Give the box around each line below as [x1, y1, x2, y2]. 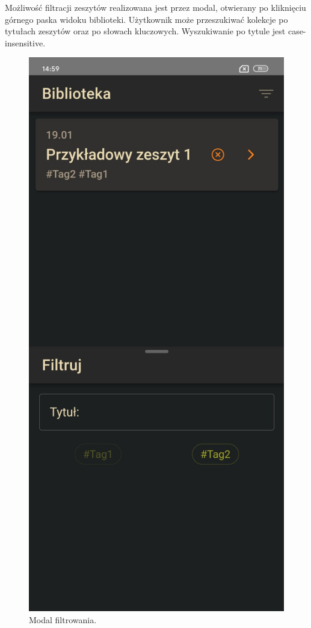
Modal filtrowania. [29, 613, 97, 626]
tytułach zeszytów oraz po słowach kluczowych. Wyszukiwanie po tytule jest [5, 25, 286, 37]
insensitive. [5, 36, 46, 49]
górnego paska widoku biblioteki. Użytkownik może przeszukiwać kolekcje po [5, 13, 288, 25]
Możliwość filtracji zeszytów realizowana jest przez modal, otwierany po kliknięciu [5, 1, 306, 13]
